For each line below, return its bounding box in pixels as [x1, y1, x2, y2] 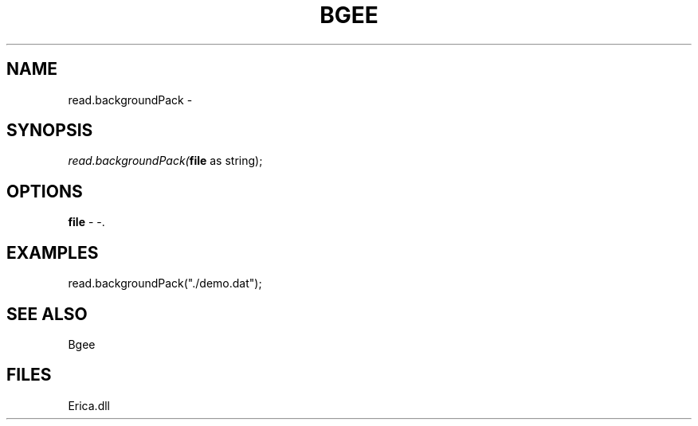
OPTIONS [6, 181, 83, 201]
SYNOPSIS [6, 120, 93, 141]
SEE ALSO [6, 303, 88, 324]
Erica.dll [68, 398, 110, 412]
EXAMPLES [6, 242, 99, 263]
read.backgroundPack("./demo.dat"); [68, 276, 262, 291]
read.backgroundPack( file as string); [68, 154, 263, 168]
